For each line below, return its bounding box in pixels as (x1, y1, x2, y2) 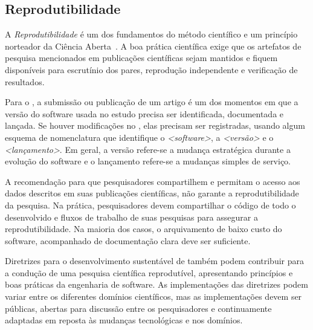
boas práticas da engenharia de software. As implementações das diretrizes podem (5, 278, 308, 291)
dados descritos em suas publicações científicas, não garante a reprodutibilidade (5, 187, 299, 199)
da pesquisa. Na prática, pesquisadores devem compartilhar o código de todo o (5, 198, 296, 211)
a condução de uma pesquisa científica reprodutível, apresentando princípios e (5, 266, 293, 279)
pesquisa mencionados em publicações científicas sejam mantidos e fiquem (5, 51, 278, 64)
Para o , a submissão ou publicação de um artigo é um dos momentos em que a (5, 95, 298, 108)
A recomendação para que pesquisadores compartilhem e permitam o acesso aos (5, 175, 300, 187)
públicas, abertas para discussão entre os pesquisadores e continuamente (5, 302, 272, 314)
